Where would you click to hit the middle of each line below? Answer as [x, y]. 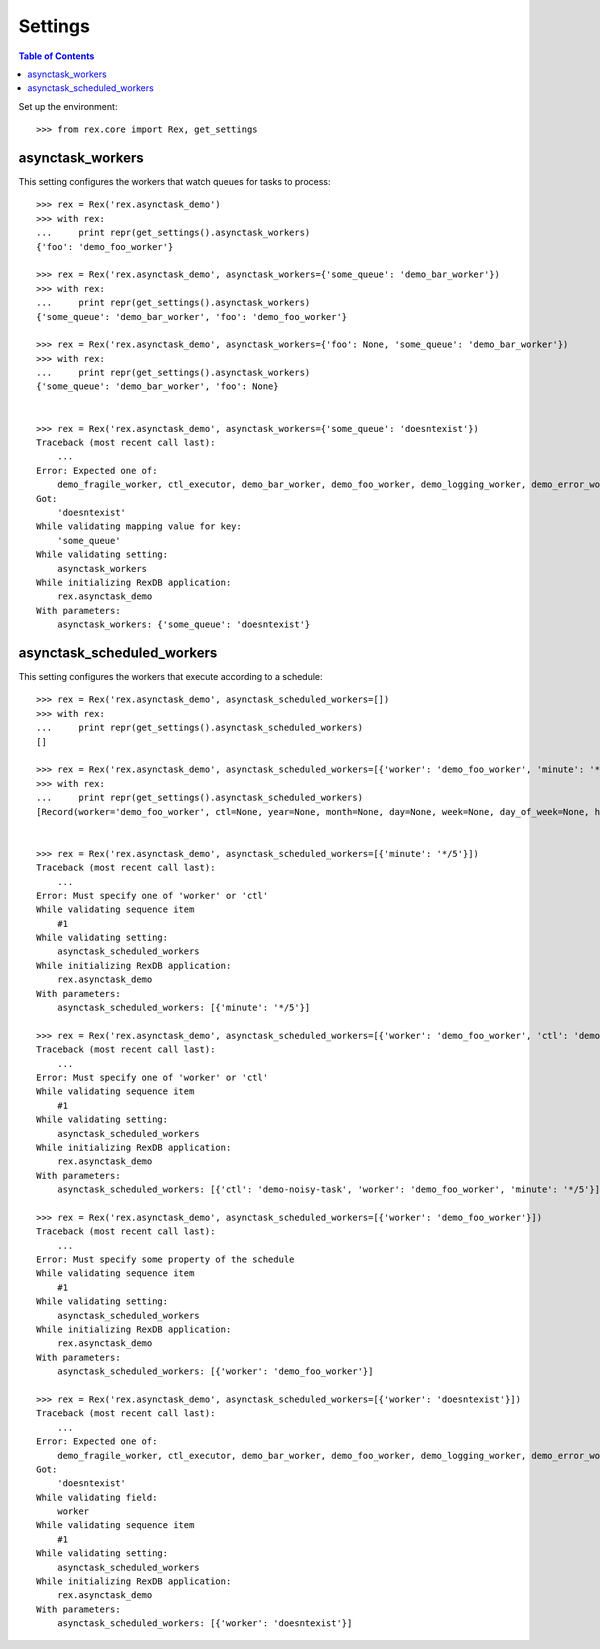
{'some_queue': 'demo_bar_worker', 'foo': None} [157, 386]
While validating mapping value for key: [139, 526]
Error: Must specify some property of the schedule [165, 1259]
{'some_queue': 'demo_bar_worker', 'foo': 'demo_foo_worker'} [192, 316]
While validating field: [97, 1497]
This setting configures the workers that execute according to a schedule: [171, 677]
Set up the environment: [68, 106]
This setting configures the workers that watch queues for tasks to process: [174, 182]
